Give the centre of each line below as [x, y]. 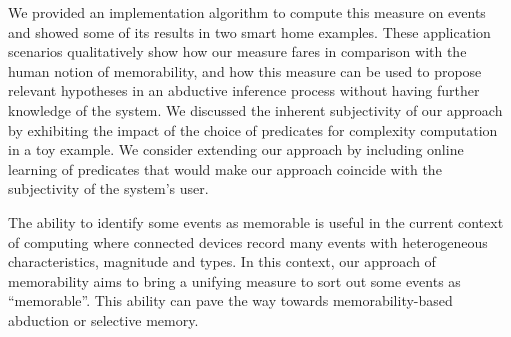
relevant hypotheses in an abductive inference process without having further [244, 90]
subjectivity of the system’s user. [108, 188]
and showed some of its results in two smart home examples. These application [249, 31]
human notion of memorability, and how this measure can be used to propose [245, 70]
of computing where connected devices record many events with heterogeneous [248, 241]
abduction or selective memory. [103, 319]
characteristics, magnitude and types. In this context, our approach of [222, 261]
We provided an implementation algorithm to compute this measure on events [247, 12]
